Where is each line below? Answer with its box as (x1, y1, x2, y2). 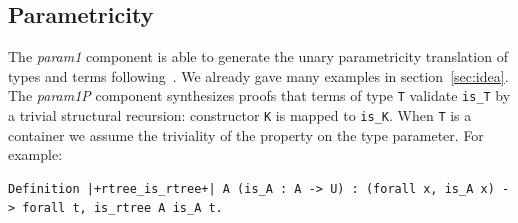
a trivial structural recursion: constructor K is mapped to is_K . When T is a (8, 105, 472, 126)
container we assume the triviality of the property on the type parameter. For (8, 124, 484, 145)
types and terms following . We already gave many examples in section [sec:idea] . (8, 65, 509, 86)
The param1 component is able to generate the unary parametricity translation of (8, 46, 508, 67)
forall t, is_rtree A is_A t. (22, 201, 223, 216)
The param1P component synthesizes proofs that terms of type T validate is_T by (8, 85, 511, 106)
